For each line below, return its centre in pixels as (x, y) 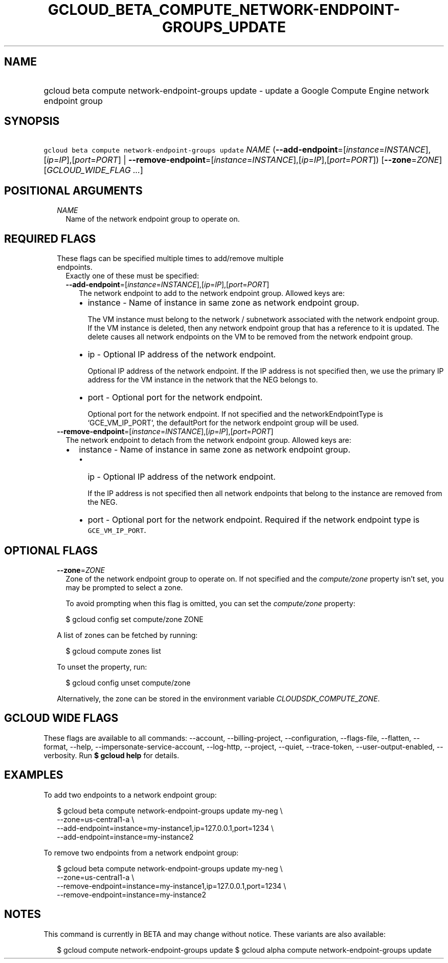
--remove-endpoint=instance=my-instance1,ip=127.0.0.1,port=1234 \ (172, 886)
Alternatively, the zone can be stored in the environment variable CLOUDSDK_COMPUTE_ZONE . (218, 698)
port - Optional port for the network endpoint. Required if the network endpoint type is (254, 520)
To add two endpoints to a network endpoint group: (130, 795)
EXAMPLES (34, 775)
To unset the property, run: (102, 667)
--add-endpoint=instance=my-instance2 (125, 837)
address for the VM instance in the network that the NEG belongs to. (203, 380)
